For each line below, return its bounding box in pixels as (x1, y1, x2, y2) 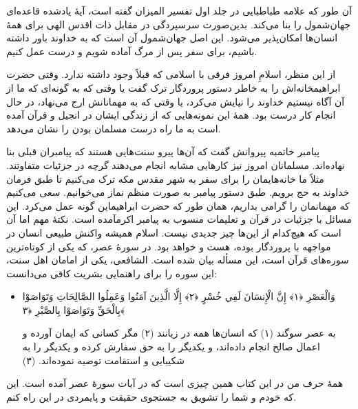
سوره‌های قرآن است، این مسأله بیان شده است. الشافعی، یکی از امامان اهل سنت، (6, 252, 349, 267)
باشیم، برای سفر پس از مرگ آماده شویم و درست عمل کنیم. (6, 43, 257, 58)
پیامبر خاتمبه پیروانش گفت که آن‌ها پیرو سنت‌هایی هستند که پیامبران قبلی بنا (6, 144, 320, 159)
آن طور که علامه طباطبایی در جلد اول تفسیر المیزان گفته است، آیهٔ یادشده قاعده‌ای (6, 3, 352, 17)
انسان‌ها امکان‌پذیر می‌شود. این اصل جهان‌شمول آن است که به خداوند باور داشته (6, 30, 338, 45)
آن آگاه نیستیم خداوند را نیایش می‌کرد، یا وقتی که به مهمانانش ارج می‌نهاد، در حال (6, 94, 345, 108)
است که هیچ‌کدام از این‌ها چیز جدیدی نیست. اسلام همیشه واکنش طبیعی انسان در (6, 225, 341, 239)
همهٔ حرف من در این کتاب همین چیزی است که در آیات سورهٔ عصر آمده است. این (6, 376, 344, 390)
